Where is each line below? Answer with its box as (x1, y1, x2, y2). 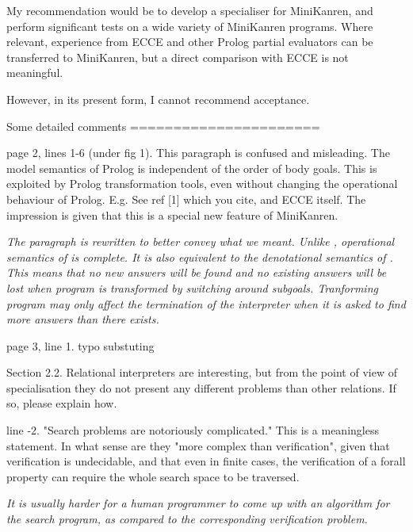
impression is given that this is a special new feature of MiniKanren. (6, 206, 338, 223)
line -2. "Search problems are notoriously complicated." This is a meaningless (6, 422, 379, 438)
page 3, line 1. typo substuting (6, 337, 155, 354)
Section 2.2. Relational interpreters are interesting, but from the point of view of (6, 364, 397, 381)
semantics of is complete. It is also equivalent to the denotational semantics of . (6, 248, 393, 265)
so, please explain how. (6, 395, 117, 411)
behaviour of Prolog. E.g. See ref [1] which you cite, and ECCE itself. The (6, 190, 366, 207)
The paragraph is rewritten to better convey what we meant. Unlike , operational (6, 233, 395, 250)
